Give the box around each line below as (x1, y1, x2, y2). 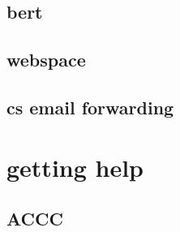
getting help (6, 150, 144, 183)
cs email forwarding (6, 94, 174, 119)
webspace (6, 47, 86, 72)
